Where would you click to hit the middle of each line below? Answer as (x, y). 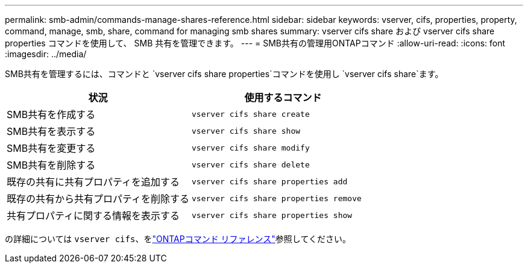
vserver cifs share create (251, 114)
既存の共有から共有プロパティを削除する (98, 199)
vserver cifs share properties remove (277, 198)
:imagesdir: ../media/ (46, 54)
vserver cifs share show (246, 131)
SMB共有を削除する (51, 165)
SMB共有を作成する (51, 114)
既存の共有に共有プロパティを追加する (93, 182)
